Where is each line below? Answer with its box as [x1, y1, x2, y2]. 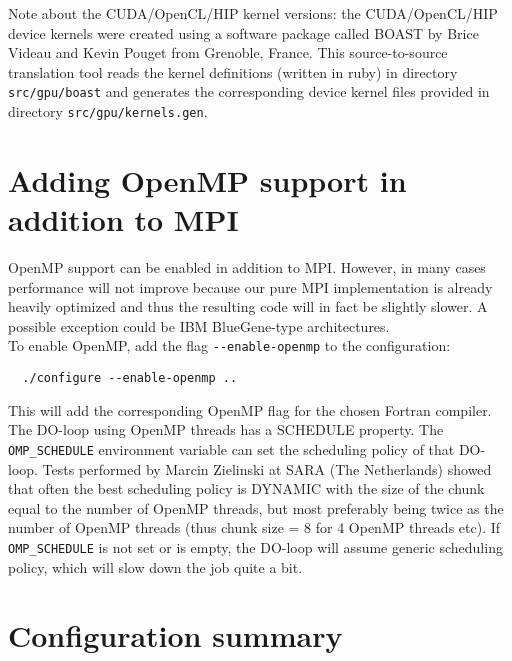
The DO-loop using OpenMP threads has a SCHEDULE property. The [8, 419, 444, 440]
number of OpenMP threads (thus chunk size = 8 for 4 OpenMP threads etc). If [8, 517, 501, 538]
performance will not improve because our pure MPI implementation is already [8, 276, 493, 297]
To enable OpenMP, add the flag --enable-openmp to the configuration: [8, 335, 451, 356]
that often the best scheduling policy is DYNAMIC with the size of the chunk [8, 478, 485, 499]
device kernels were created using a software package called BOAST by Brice [8, 22, 479, 43]
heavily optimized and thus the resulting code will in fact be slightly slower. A [8, 296, 488, 317]
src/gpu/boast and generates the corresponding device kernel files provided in [8, 81, 490, 102]
